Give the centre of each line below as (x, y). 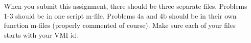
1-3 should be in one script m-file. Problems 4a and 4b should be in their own (120, 15)
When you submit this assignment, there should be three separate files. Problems (125, 6)
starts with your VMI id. (41, 34)
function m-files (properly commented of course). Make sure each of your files (120, 25)
